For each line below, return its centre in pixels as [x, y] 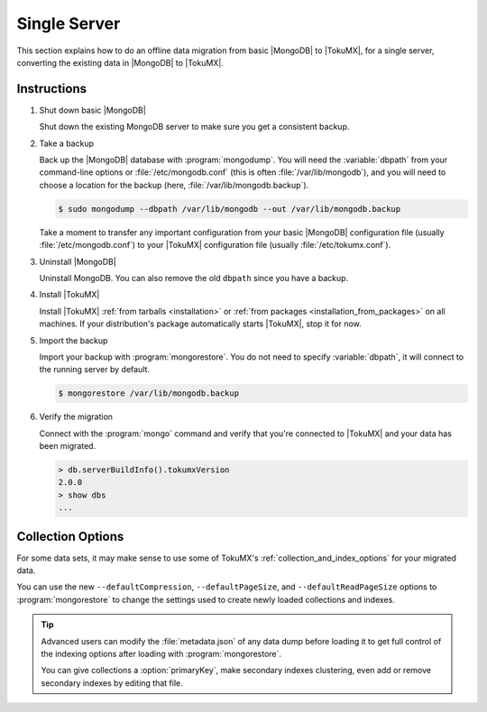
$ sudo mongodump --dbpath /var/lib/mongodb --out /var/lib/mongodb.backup [230, 209]
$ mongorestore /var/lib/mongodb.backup [148, 393]
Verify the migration [76, 417]
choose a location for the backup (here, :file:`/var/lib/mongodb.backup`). [174, 185]
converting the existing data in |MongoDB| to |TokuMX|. [120, 62]
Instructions [52, 89]
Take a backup [67, 143]
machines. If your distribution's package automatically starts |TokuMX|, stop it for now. [201, 324]
